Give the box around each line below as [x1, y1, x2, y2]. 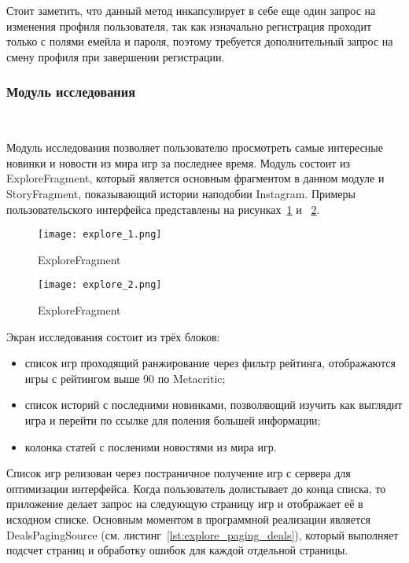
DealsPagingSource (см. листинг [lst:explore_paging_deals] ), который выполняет [6, 526, 399, 543]
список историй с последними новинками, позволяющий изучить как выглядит [24, 396, 403, 413]
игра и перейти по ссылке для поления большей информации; [24, 412, 321, 429]
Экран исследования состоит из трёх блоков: [6, 328, 220, 344]
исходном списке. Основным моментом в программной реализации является [6, 511, 370, 527]
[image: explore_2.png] [38, 279, 162, 291]
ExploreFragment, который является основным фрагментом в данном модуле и [6, 170, 385, 186]
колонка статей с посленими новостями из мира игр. [24, 438, 277, 454]
